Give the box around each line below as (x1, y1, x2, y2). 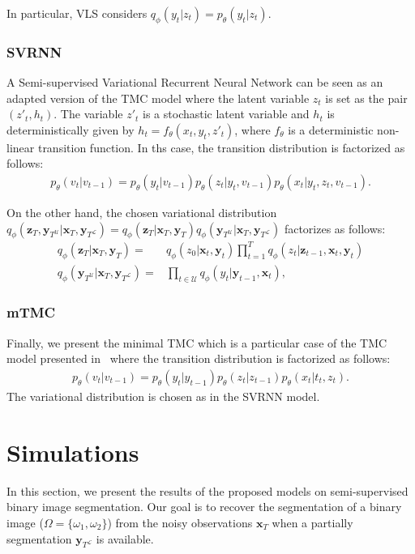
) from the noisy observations (107, 514, 253, 531)
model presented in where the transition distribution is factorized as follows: (6, 350, 391, 367)
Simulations (6, 435, 139, 468)
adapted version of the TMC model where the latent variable (6, 89, 310, 106)
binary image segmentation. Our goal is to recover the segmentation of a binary (6, 498, 402, 515)
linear (6, 138, 35, 156)
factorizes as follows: (284, 219, 386, 237)
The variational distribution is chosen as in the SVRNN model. (6, 388, 320, 404)
